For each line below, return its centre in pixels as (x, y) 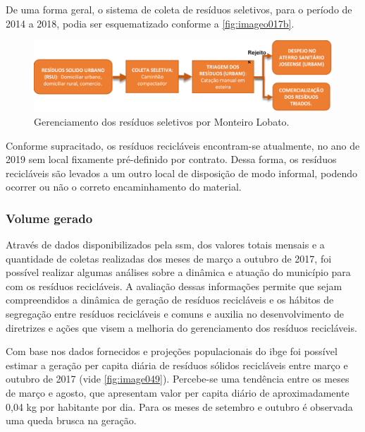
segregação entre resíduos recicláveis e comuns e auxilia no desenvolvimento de (175, 314)
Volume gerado (49, 218)
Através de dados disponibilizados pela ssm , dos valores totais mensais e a (165, 245)
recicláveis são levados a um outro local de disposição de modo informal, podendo (182, 173)
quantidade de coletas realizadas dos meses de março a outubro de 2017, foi (169, 258)
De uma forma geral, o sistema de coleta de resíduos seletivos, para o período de (179, 9)
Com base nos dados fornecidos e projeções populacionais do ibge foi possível (172, 351)
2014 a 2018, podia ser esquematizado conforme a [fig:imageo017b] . (150, 23)
